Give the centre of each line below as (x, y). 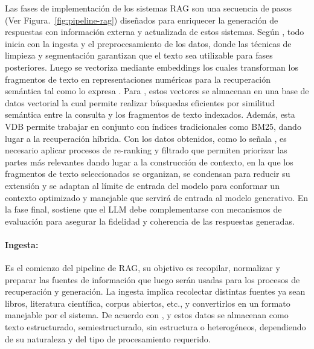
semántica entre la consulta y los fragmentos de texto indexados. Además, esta (150, 114)
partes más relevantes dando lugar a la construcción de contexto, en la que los (149, 162)
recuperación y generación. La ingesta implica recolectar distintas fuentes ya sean (155, 291)
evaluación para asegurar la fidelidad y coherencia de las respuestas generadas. (150, 221)
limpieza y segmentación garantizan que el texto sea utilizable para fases (139, 55)
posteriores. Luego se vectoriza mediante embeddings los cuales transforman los (152, 67)
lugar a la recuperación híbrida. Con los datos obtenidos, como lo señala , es (146, 138)
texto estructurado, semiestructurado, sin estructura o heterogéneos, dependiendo (155, 327)
